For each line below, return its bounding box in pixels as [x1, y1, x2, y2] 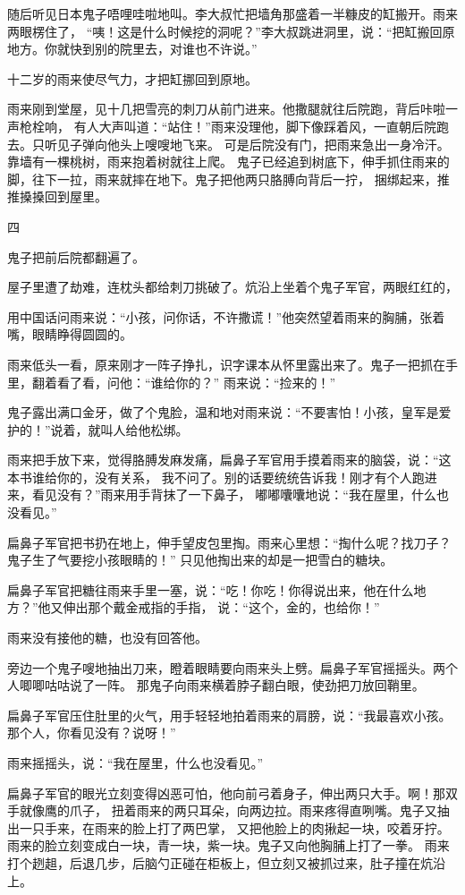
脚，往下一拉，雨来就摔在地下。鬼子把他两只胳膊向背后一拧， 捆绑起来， [7, 169, 437, 188]
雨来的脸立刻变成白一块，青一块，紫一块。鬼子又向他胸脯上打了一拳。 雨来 [7, 836, 450, 855]
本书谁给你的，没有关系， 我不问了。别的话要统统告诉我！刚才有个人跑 [7, 467, 425, 486]
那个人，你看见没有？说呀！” [7, 723, 176, 742]
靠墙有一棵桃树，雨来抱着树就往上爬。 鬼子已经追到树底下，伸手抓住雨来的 [7, 152, 450, 171]
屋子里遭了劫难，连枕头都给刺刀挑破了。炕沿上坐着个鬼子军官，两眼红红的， [7, 277, 458, 296]
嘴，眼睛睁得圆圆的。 [7, 325, 132, 344]
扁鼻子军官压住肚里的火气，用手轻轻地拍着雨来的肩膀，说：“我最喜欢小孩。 [7, 705, 452, 724]
